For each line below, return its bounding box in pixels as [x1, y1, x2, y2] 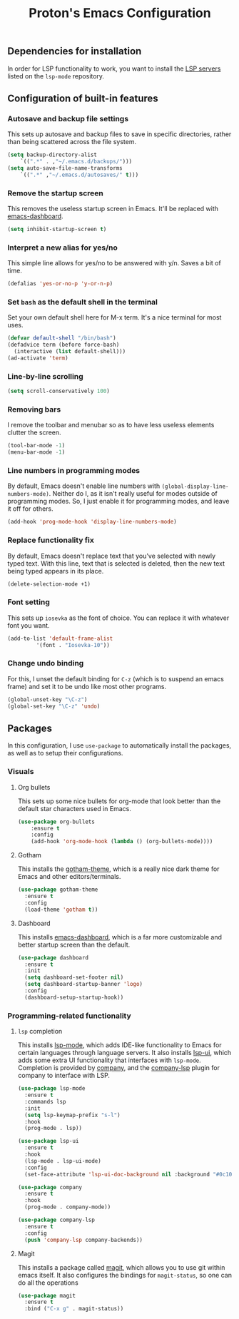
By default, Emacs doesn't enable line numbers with [7, 482, 161, 490]
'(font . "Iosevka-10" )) [36, 641, 111, 648]
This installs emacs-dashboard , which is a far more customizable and [17, 932, 223, 941]
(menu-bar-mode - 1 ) [7, 449, 66, 456]
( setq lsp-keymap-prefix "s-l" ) [24, 1111, 121, 1119]
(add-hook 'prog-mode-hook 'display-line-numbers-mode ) [7, 519, 177, 526]
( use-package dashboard [17, 954, 89, 961]
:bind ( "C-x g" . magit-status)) [24, 1305, 124, 1313]
